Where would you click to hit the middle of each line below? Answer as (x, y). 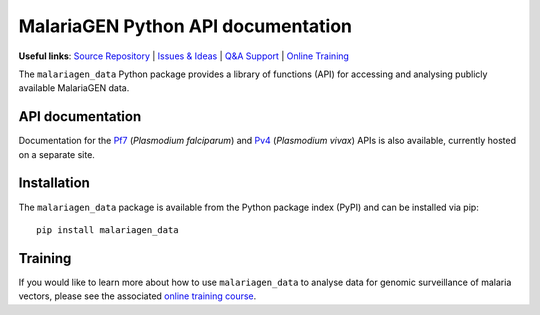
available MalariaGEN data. (74, 88)
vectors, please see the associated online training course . (137, 296)
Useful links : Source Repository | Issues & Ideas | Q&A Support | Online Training (184, 56)
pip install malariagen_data (107, 229)
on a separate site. (56, 154)
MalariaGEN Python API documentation (185, 26)
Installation (54, 183)
